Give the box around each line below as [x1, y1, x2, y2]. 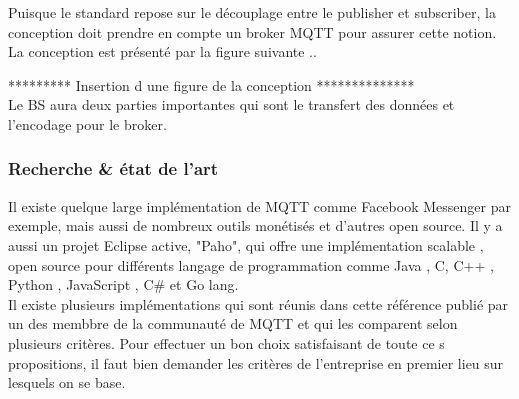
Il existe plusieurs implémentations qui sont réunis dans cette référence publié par [8, 293, 509, 314]
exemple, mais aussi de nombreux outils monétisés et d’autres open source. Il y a [8, 215, 503, 236]
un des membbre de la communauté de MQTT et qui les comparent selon [8, 313, 458, 334]
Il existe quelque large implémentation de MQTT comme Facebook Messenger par [8, 195, 511, 216]
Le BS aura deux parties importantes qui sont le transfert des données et [8, 94, 455, 115]
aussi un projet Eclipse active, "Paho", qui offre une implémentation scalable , [8, 234, 484, 255]
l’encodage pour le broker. [8, 113, 167, 134]
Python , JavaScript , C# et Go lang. [8, 274, 239, 295]
